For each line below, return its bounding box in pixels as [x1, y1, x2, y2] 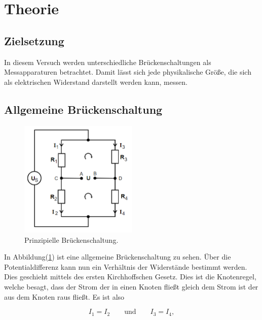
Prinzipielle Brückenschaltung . [24, 234, 119, 245]
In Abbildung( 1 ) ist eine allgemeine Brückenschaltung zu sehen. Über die [4, 251, 231, 262]
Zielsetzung [4, 33, 64, 48]
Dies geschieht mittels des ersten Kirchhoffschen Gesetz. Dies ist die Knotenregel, [4, 271, 256, 282]
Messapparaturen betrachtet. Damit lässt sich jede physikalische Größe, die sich [4, 67, 251, 77]
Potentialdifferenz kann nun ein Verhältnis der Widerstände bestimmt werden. [4, 261, 247, 272]
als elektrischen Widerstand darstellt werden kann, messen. [4, 76, 188, 87]
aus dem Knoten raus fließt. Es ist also [4, 291, 125, 302]
